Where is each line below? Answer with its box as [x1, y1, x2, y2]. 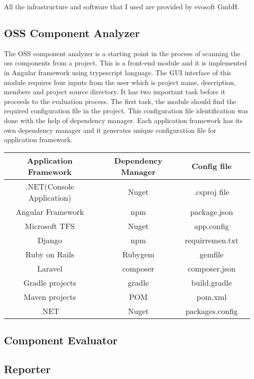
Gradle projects [23, 276, 76, 288]
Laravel [37, 262, 63, 274]
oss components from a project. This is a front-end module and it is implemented [4, 58, 247, 68]
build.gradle [191, 276, 232, 288]
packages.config [185, 305, 238, 316]
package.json [190, 206, 233, 217]
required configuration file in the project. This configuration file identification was [4, 105, 249, 116]
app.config [194, 220, 229, 232]
